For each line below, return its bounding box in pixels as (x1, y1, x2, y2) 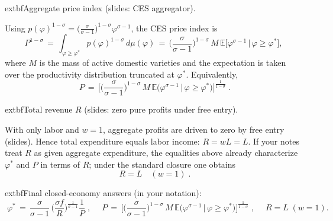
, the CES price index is (131, 21, 218, 34)
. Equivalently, (186, 68, 238, 80)
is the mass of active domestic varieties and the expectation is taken (39, 56, 286, 69)
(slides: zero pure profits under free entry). (84, 103, 238, 116)
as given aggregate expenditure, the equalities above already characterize (34, 146, 298, 159)
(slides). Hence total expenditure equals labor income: (5, 134, 200, 147)
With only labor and (5, 123, 79, 135)
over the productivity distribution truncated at (5, 68, 174, 80)
